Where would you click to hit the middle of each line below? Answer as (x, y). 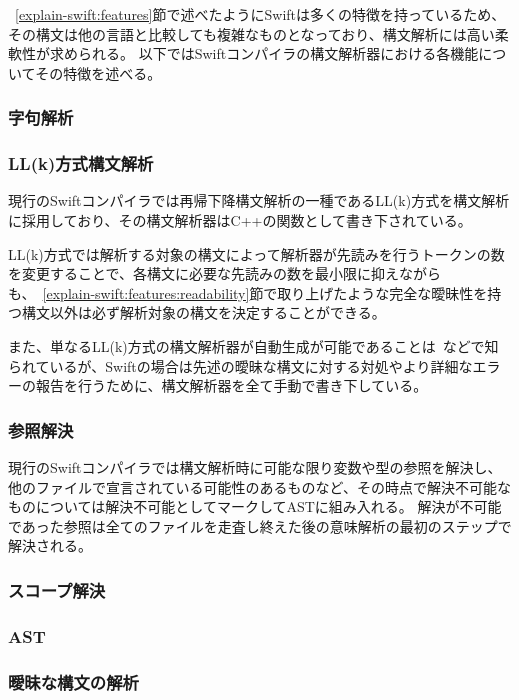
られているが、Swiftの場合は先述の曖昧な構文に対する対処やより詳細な (240, 365)
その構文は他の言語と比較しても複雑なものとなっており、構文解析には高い (251, 33)
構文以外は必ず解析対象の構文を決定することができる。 (203, 312)
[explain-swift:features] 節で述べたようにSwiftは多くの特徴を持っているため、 (260, 14)
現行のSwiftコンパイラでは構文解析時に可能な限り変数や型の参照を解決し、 (255, 467)
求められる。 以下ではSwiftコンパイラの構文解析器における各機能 (264, 53)
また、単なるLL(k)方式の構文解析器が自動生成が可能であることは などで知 (253, 346)
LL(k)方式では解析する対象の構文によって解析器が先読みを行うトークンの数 (256, 253)
